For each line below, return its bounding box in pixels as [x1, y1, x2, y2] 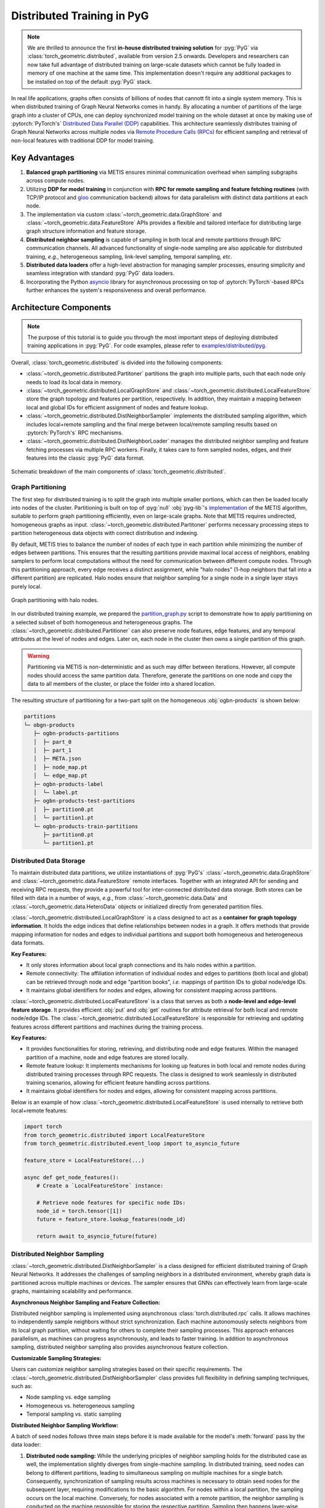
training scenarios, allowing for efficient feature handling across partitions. [26, 1079, 211, 1086]
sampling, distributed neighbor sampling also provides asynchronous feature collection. [11, 1343, 229, 1351]
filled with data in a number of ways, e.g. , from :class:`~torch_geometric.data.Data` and [11, 895, 228, 902]
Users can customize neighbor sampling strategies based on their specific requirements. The [11, 1366, 243, 1373]
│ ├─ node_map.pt [33, 764, 88, 770]
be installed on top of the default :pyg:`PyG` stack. [27, 78, 152, 85]
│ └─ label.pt [33, 789, 78, 796]
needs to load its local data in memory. [26, 378, 123, 385]
